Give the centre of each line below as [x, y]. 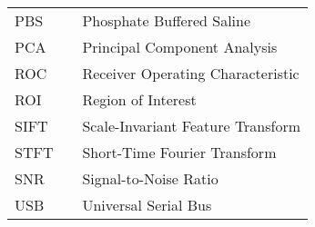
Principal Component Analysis [180, 47]
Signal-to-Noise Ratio [150, 178]
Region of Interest [139, 99]
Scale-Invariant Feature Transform [192, 126]
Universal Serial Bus [147, 205]
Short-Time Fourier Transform [179, 152]
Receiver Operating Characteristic [191, 73]
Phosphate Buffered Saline [167, 20]
